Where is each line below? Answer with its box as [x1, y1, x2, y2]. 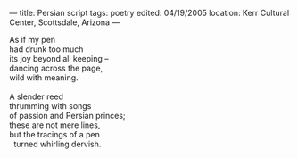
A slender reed [9, 91, 64, 102]
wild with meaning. [9, 72, 79, 83]
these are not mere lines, [9, 120, 101, 130]
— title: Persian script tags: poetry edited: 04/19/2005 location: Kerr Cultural [9, 8, 290, 18]
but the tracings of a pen [9, 129, 100, 139]
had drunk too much [9, 44, 84, 54]
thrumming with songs [9, 101, 92, 111]
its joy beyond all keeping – [9, 54, 109, 63]
